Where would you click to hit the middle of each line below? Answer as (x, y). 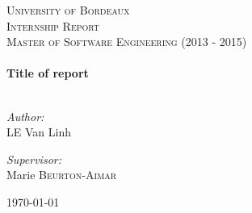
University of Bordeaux (68, 10)
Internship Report (53, 25)
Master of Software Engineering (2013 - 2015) (127, 42)
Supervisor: (34, 159)
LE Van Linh (39, 132)
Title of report (48, 73)
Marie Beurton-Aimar (62, 175)
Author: (25, 116)
